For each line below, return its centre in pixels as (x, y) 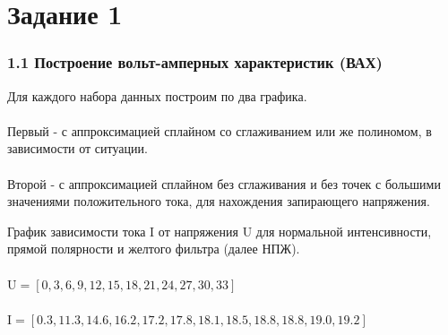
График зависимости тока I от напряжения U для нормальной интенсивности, (220, 231)
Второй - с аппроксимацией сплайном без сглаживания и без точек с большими (224, 183)
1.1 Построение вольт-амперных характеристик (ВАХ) (195, 62)
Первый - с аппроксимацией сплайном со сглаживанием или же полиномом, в (220, 130)
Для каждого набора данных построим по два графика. (157, 95)
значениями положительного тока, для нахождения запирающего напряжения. (219, 201)
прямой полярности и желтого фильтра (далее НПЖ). (154, 249)
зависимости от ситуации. (78, 148)
